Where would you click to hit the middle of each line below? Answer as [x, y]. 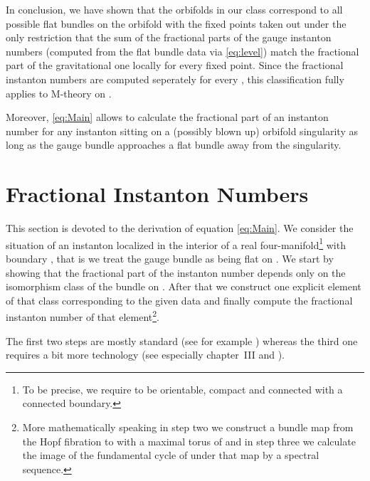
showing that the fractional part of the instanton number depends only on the [176, 272]
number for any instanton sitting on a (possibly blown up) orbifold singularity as [182, 131]
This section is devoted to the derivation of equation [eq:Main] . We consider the [180, 228]
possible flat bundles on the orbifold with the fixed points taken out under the [176, 23]
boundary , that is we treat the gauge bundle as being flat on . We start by [170, 258]
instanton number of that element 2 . [83, 316]
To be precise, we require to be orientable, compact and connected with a [183, 389]
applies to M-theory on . [59, 93]
